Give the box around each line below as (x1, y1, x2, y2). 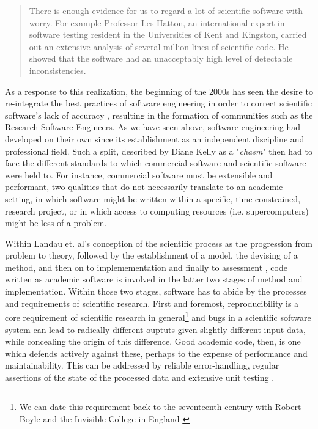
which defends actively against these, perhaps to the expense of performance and (5, 346, 308, 359)
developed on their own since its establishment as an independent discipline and (5, 132, 305, 145)
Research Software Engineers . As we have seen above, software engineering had (5, 120, 301, 133)
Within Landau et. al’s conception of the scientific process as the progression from (5, 237, 312, 249)
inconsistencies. (29, 64, 86, 76)
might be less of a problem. (5, 216, 107, 229)
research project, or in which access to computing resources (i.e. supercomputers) (5, 204, 309, 217)
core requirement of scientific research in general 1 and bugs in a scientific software (5, 309, 311, 323)
